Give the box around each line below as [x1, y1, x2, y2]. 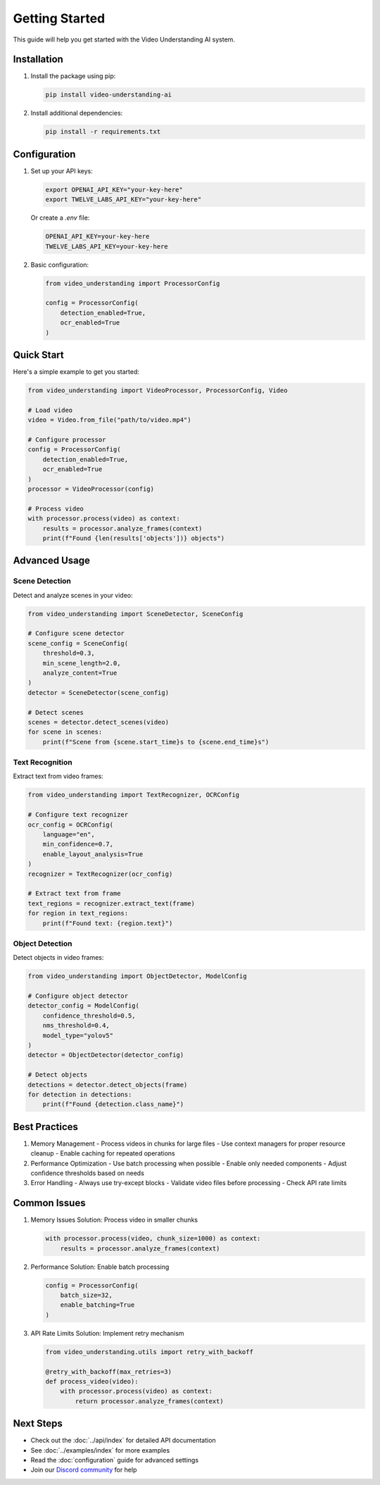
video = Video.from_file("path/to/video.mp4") [27, 416, 191, 424]
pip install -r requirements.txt [45, 127, 161, 136]
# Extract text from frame [27, 889, 121, 898]
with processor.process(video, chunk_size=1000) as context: [45, 1234, 261, 1243]
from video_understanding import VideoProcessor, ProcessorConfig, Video [27, 387, 288, 394]
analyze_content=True [42, 669, 118, 677]
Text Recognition [13, 758, 73, 767]
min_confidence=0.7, [42, 840, 114, 848]
